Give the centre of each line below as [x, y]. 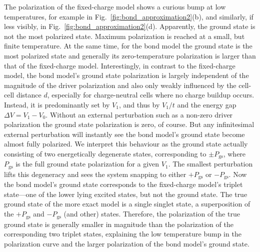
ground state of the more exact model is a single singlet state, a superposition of [127, 204]
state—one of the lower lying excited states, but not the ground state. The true [126, 194]
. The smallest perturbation [210, 164]
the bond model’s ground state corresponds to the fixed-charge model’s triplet [123, 184]
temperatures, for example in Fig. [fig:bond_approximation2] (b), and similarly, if [129, 16]
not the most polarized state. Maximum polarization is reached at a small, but [124, 36]
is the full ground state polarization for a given [87, 164]
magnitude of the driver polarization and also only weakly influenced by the [120, 85]
